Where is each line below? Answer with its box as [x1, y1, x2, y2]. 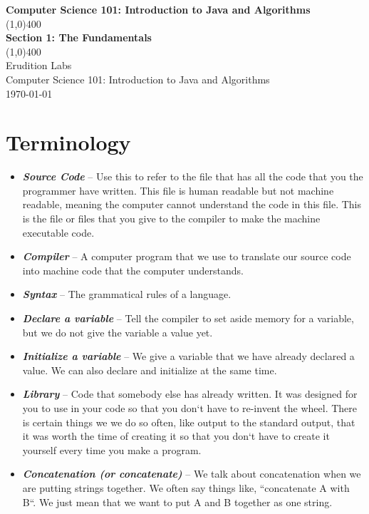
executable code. [22, 225, 95, 240]
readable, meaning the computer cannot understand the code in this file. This [22, 197, 361, 212]
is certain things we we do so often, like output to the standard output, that [22, 414, 355, 429]
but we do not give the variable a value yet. [22, 324, 213, 339]
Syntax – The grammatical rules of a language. [22, 287, 232, 302]
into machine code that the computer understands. [22, 262, 244, 277]
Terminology [6, 128, 131, 157]
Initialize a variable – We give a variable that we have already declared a [22, 349, 355, 364]
